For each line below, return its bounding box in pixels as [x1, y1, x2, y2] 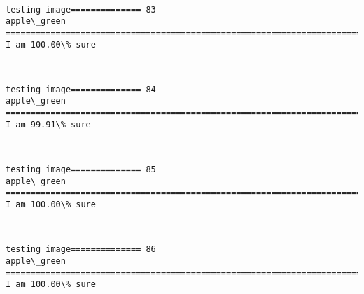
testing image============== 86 [6, 244, 156, 255]
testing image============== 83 [6, 4, 156, 15]
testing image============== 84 [6, 84, 156, 94]
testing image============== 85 [6, 164, 156, 175]
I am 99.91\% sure [6, 119, 91, 129]
